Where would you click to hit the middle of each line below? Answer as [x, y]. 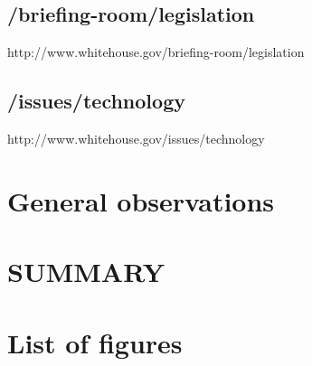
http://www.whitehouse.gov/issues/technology [136, 138]
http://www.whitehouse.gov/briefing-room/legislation [156, 52]
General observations [141, 200]
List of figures [95, 342]
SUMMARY [86, 272]
